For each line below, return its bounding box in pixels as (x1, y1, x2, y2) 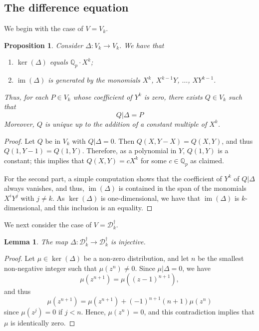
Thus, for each (4, 91, 48, 102)
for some (140, 155, 167, 165)
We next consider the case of (4, 219, 92, 229)
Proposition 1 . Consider (4, 40, 83, 50)
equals (49, 57, 68, 67)
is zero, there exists (144, 91, 203, 102)
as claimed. (190, 155, 225, 165)
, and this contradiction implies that (144, 306, 255, 317)
